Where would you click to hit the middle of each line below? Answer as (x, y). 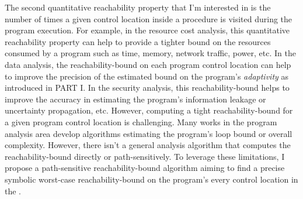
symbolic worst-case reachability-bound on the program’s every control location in (151, 179)
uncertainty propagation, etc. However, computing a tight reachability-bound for (149, 110)
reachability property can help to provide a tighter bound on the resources (138, 41)
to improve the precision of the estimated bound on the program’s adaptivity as (147, 76)
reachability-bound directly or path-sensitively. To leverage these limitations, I (145, 156)
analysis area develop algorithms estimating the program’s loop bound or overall (149, 133)
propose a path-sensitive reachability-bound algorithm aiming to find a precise (145, 168)
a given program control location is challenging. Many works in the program (141, 121)
